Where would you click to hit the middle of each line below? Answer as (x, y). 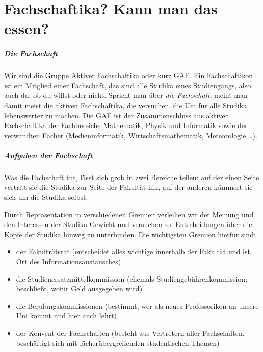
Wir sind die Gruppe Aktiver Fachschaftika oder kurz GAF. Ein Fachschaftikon (128, 75)
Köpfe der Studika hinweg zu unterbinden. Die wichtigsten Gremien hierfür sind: (130, 234)
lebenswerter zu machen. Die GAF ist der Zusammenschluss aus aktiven (117, 115)
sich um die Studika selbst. (46, 197)
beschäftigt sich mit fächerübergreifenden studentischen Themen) (118, 343)
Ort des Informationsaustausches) (69, 261)
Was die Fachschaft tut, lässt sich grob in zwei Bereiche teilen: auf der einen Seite (132, 177)
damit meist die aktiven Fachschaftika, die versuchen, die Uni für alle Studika (126, 105)
